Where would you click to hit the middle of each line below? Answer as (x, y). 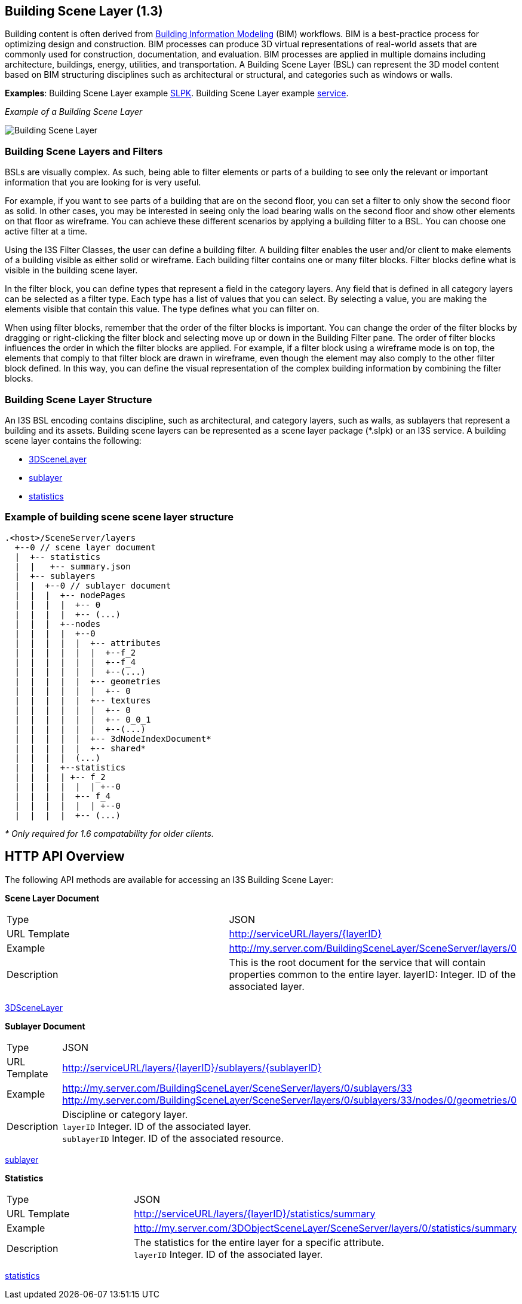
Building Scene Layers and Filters (84, 151)
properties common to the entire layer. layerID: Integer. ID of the (372, 974)
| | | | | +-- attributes (88, 643)
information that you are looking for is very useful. (103, 182)
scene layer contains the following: (73, 440)
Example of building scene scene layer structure (119, 517)
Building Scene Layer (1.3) (84, 11)
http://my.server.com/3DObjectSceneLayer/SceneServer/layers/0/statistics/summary (325, 1228)
